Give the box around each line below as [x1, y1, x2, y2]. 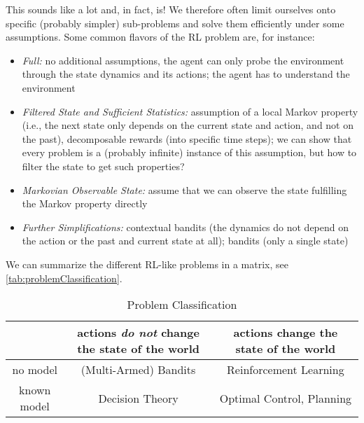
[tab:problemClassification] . [6, 270, 122, 285]
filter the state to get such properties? [22, 158, 185, 173]
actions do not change [77, 324, 199, 341]
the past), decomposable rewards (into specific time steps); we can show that [22, 131, 352, 146]
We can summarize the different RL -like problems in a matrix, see [6, 256, 289, 271]
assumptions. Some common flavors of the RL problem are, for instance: [6, 29, 315, 44]
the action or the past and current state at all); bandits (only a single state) [22, 233, 349, 248]
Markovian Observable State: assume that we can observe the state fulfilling [22, 182, 347, 197]
